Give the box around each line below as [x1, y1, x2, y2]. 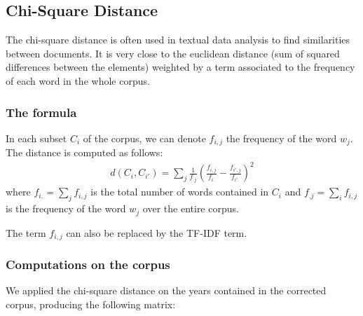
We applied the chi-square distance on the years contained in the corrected [6, 283, 327, 298]
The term [6, 225, 46, 240]
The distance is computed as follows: [6, 145, 163, 160]
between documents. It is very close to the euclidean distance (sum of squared [6, 46, 340, 60]
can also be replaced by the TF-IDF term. [66, 225, 247, 240]
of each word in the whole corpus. [6, 73, 150, 88]
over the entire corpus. [142, 201, 239, 216]
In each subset [6, 130, 67, 145]
